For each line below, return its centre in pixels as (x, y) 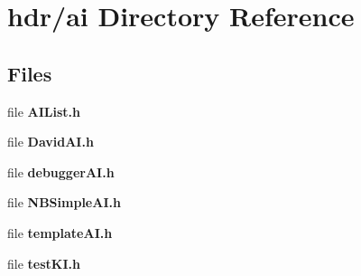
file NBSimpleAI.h (64, 202)
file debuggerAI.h (61, 171)
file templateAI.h (60, 232)
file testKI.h (44, 263)
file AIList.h (44, 111)
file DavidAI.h (51, 142)
